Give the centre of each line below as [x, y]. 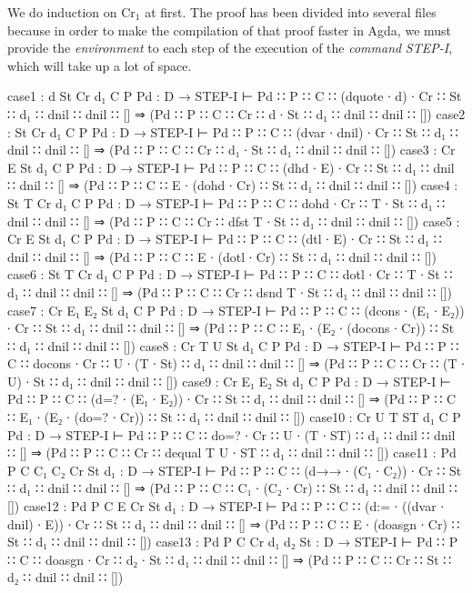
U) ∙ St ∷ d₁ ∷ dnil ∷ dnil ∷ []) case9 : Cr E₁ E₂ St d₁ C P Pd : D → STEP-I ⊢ [230, 381]
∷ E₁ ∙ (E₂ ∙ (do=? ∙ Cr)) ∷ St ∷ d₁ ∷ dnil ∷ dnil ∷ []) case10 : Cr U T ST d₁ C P [234, 417]
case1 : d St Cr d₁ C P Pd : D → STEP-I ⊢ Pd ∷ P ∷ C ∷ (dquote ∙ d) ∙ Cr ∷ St [235, 96]
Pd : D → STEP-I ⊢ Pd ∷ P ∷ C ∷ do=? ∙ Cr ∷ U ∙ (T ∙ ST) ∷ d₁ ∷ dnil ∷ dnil [231, 434]
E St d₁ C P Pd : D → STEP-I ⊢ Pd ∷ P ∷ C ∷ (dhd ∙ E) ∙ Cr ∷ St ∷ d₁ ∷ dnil [231, 167]
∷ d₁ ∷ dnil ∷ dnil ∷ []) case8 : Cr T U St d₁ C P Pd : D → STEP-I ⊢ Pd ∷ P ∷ [233, 345]
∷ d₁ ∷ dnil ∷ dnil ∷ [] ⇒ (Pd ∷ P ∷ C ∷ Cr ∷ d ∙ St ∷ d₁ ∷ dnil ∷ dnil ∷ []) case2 [236, 113]
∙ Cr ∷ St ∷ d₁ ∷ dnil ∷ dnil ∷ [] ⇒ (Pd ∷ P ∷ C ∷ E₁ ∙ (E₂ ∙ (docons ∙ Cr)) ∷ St [231, 328]
